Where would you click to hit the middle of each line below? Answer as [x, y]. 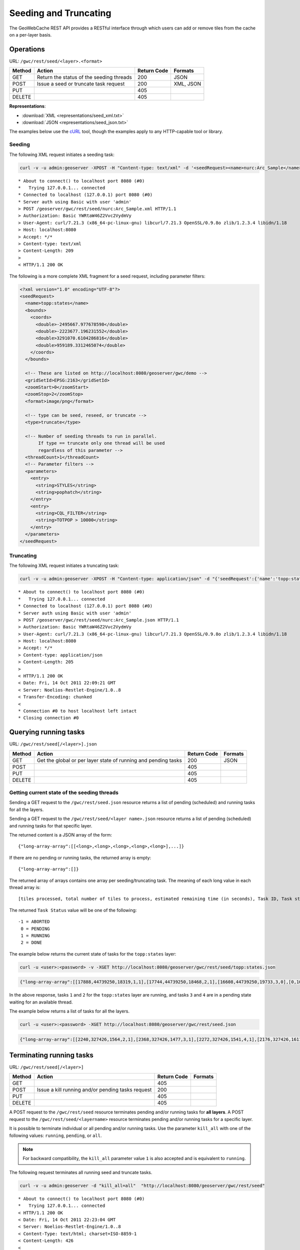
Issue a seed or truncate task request [81, 84]
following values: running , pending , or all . [55, 1135]
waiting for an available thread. [41, 1002]
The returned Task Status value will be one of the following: [73, 910]
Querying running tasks [47, 732]
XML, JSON [187, 84]
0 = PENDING [35, 928]
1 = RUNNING [35, 935]
